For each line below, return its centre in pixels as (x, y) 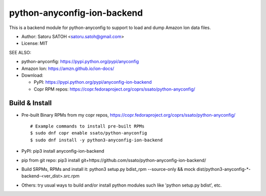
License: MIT (34, 43)
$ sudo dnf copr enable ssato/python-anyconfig (89, 133)
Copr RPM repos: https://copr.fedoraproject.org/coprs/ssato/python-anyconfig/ (115, 89)
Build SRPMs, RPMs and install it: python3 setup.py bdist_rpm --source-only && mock (108, 169)
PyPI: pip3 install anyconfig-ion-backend (63, 151)
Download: (33, 75)
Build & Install (30, 103)
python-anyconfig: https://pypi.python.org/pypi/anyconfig (80, 62)
